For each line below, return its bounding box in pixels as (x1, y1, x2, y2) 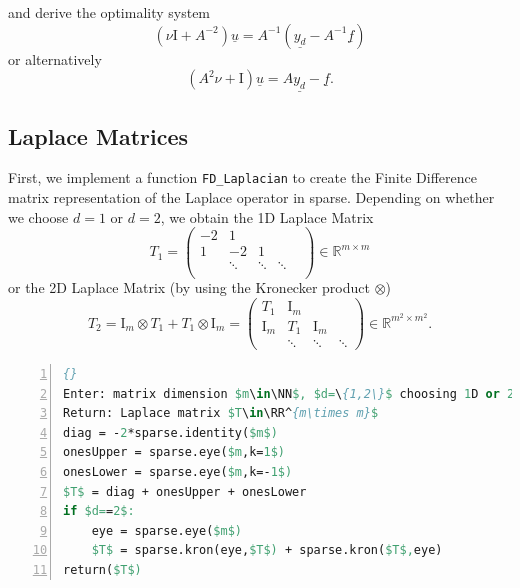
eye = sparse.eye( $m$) (91, 523, 242, 538)
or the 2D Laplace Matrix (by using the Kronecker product (8, 277, 370, 298)
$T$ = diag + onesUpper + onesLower (63, 484, 307, 499)
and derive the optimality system (8, 2, 211, 22)
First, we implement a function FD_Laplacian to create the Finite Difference (8, 167, 477, 188)
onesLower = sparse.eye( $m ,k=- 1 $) (63, 465, 293, 480)
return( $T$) (63, 563, 142, 578)
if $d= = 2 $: (63, 504, 135, 519)
